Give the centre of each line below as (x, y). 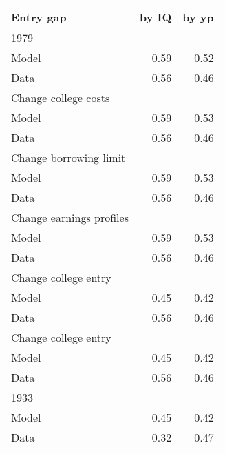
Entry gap (39, 17)
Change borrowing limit (68, 157)
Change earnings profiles (70, 217)
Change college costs (61, 97)
